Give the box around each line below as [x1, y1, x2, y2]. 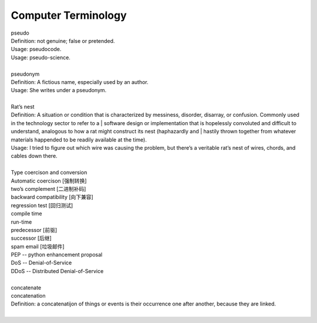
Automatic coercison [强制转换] [11, 177, 87, 184]
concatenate [11, 284, 42, 291]
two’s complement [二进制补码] [11, 185, 86, 192]
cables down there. [11, 153, 58, 160]
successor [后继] [11, 235, 52, 242]
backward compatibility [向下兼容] [11, 194, 93, 201]
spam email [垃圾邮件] [11, 243, 65, 250]
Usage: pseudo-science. [11, 53, 70, 61]
